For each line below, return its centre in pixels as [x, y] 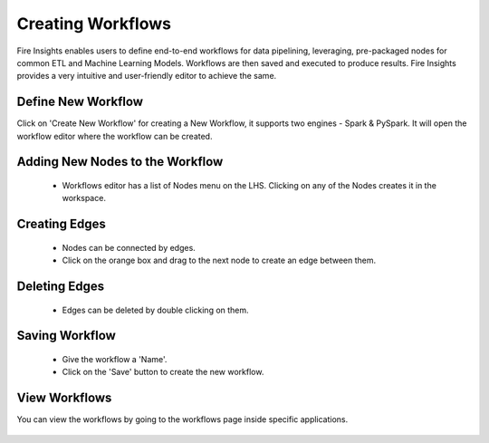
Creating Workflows [94, 24]
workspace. [84, 198]
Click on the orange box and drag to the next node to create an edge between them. [219, 260]
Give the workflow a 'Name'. [115, 360]
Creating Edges [61, 224]
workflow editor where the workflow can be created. [115, 136]
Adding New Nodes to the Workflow [120, 162]
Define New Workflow [80, 102]
